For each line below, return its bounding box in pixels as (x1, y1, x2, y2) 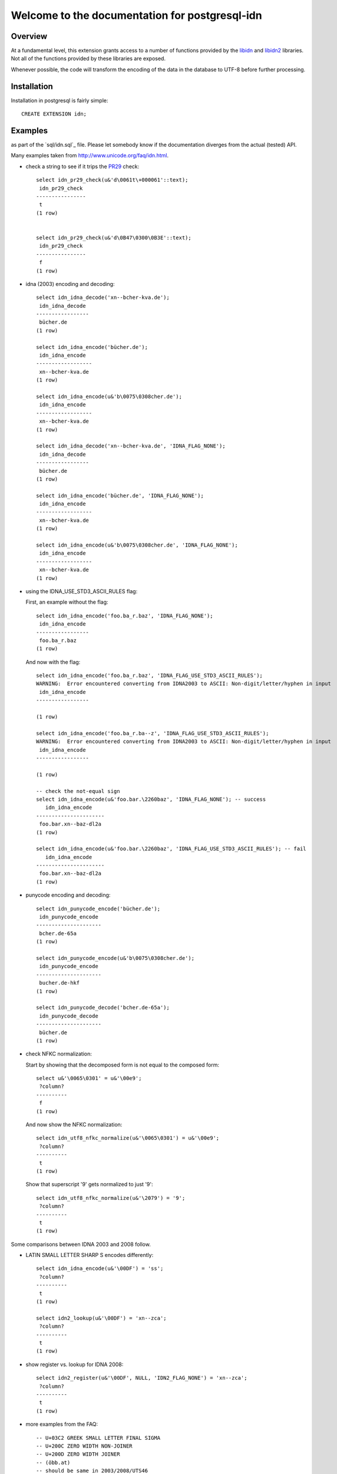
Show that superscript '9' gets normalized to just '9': (25, 1181, 153, 1188)
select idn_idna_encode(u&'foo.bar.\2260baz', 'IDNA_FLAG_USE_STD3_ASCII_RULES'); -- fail (36, 845, 306, 852)
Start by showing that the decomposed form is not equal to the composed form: (25, 1061, 219, 1068)
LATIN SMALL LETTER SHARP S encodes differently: (25, 1252, 154, 1259)
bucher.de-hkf (39, 979, 80, 986)
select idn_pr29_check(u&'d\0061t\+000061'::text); (36, 177, 189, 183)
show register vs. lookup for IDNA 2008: (25, 1361, 124, 1368)
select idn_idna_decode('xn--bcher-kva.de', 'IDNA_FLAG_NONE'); (36, 443, 226, 449)
